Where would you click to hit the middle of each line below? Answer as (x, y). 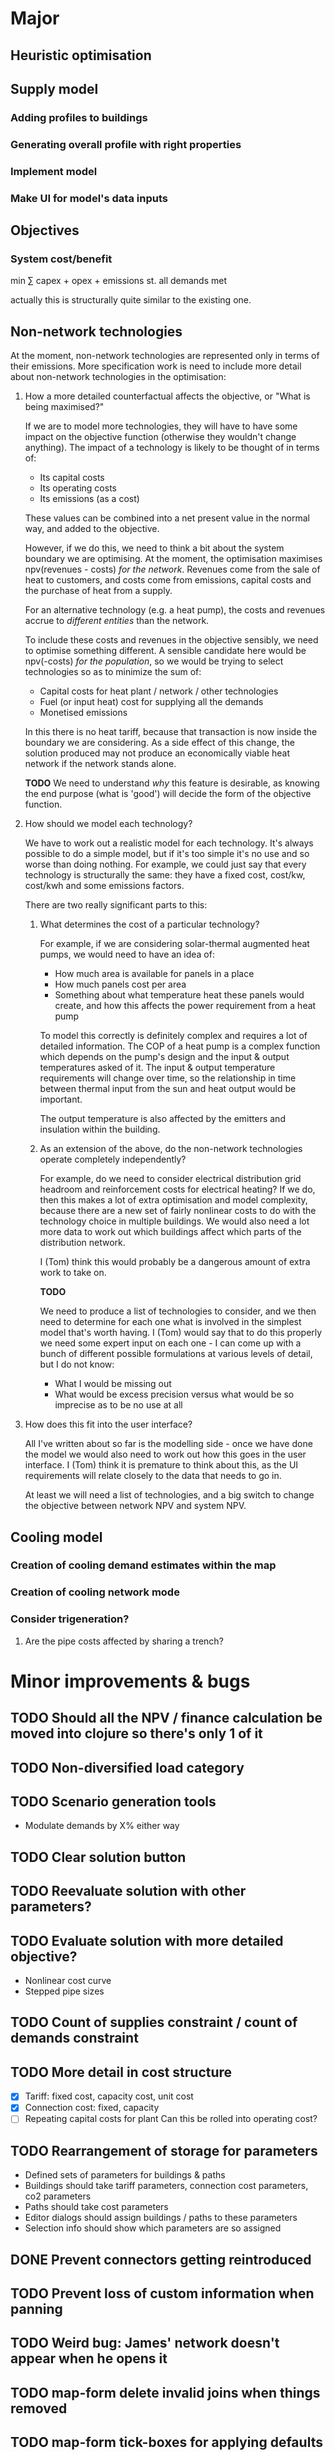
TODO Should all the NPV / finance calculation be (166, 1718)
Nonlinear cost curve (68, 1981)
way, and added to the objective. (92, 529)
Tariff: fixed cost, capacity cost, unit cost (109, 2096)
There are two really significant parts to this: (116, 905)
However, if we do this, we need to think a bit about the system (154, 548)
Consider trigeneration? (70, 1619)
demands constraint (74, 2038)
